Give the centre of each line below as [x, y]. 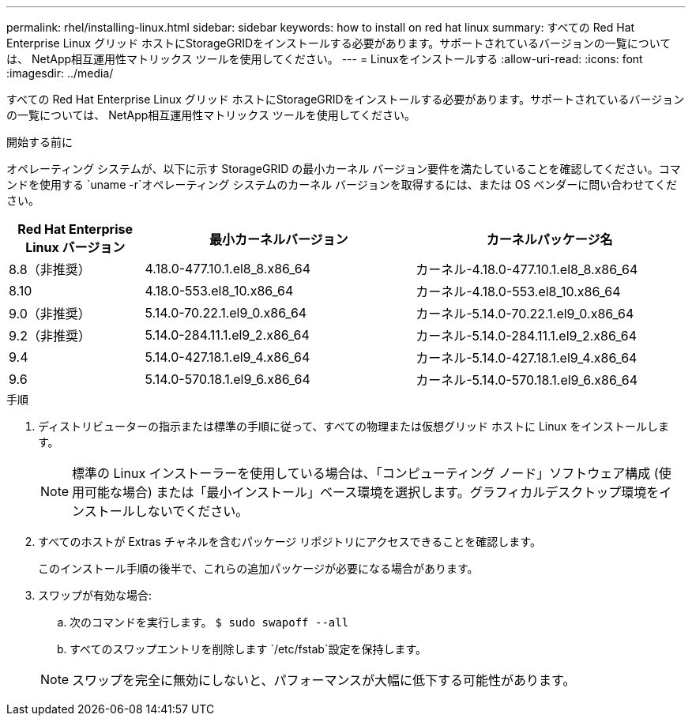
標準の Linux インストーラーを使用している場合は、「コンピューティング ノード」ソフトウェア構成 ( [365, 473]
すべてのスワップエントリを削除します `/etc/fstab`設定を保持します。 [248, 649]
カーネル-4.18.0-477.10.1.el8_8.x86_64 [527, 269]
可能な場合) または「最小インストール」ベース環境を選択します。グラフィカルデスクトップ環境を [372, 492]
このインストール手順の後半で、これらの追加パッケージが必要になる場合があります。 [258, 568]
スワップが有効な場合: [95, 595]
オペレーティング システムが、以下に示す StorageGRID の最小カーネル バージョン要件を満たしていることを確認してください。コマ [344, 169]
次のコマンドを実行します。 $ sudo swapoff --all [209, 622]
